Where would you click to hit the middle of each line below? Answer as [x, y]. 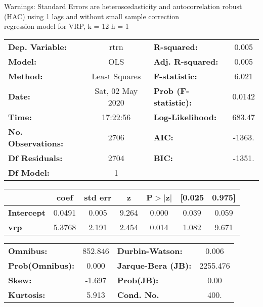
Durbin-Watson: [150, 250]
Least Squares [116, 76]
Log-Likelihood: [185, 117]
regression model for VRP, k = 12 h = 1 [67, 26]
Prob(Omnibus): [41, 265]
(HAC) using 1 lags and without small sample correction [92, 16]
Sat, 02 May [116, 90]
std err [98, 197]
